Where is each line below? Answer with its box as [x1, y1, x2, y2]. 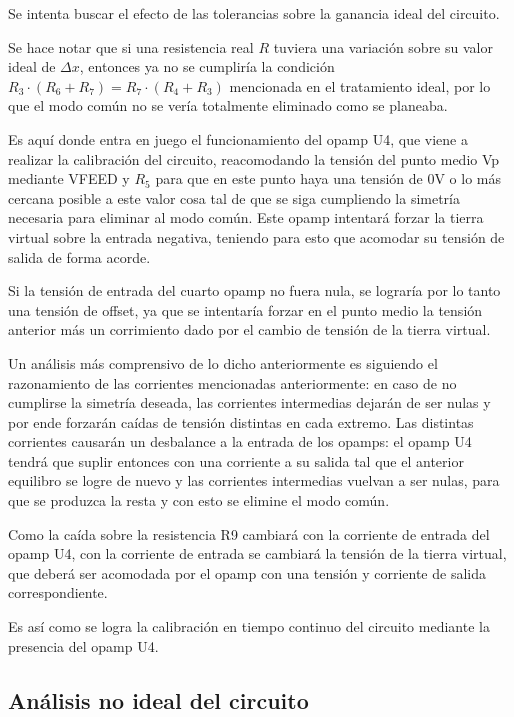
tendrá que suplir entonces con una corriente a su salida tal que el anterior [8, 450, 464, 471]
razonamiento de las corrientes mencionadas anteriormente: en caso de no [8, 372, 457, 393]
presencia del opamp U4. [8, 635, 159, 656]
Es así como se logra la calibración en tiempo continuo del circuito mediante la [8, 616, 490, 637]
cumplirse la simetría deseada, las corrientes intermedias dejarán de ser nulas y [8, 392, 491, 413]
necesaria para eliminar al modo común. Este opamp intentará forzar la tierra [8, 207, 484, 228]
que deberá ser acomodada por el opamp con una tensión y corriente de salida [8, 562, 486, 583]
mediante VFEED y [8, 168, 130, 189]
